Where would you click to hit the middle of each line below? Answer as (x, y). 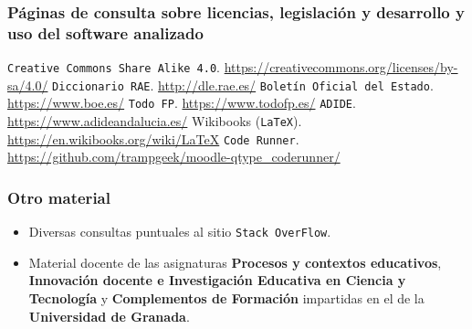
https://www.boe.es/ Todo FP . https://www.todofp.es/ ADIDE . (182, 103)
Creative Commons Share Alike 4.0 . (114, 67)
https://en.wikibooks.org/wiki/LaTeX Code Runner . (153, 138)
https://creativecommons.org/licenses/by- (341, 67)
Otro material (59, 197)
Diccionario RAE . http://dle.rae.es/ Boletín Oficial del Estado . (243, 85)
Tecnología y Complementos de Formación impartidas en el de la (226, 298)
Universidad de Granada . (109, 316)
